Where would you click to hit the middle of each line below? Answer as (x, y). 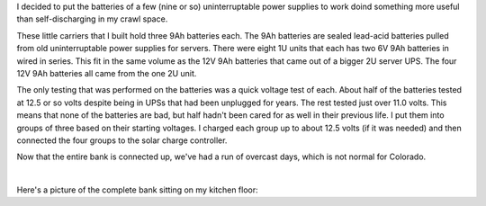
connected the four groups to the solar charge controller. (122, 140)
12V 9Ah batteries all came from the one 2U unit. (107, 73)
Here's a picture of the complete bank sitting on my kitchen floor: (137, 190)
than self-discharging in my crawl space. (92, 19)
